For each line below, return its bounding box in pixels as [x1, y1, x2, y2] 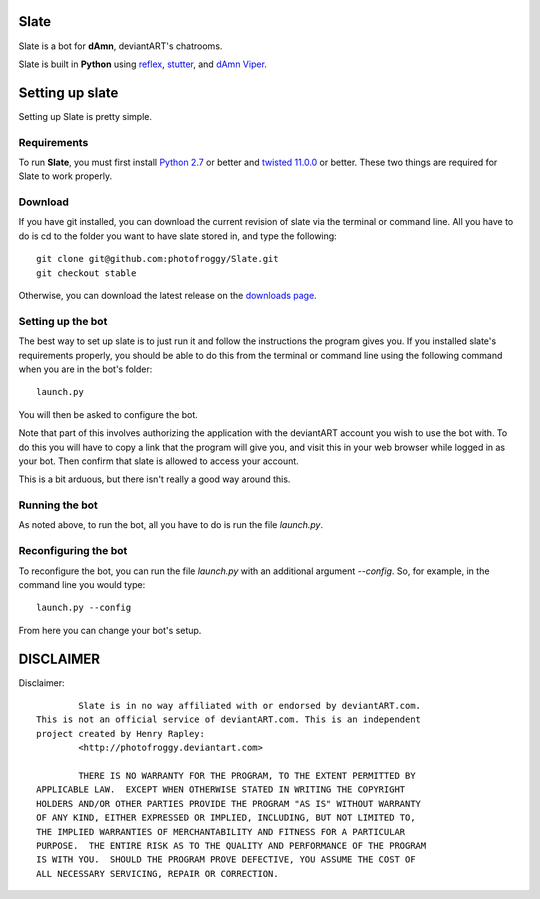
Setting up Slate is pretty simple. [18, 110, 152, 122]
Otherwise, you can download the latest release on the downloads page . [18, 290, 317, 302]
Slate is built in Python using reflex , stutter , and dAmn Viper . [18, 58, 267, 70]
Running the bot [18, 498, 99, 512]
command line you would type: [18, 578, 146, 590]
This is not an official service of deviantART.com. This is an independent [36, 714, 422, 725]
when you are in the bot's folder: [18, 363, 153, 375]
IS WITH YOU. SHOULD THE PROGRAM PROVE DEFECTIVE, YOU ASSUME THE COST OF [36, 854, 416, 865]
